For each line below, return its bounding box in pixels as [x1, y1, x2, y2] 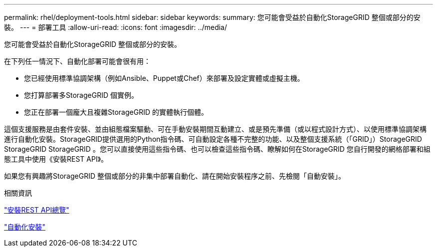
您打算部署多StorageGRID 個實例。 [24, 91, 138, 99]
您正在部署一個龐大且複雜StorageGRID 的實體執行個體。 [24, 108, 208, 116]
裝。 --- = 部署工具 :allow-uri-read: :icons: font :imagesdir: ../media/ [4, 23, 227, 31]
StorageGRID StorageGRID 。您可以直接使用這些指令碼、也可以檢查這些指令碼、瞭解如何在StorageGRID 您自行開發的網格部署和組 [4, 145, 431, 153]
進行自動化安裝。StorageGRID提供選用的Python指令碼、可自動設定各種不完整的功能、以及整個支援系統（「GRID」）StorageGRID [4, 135, 422, 143]
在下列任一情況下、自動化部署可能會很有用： [4, 57, 151, 65]
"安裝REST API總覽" [4, 206, 69, 214]
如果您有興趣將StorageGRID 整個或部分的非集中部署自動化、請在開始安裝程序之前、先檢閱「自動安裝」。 [4, 172, 345, 180]
